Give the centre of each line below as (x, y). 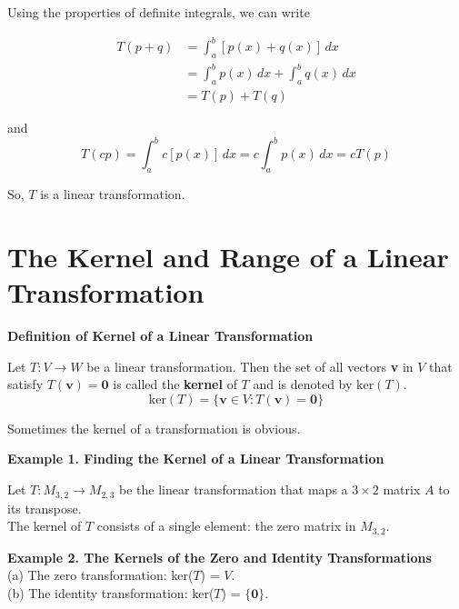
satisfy (25, 384)
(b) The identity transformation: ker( (111, 592)
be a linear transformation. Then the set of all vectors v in (250, 366)
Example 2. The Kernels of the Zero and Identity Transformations (220, 557)
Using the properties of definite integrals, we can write (159, 12)
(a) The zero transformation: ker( (100, 575)
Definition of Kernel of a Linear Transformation (160, 336)
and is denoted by (303, 384)
